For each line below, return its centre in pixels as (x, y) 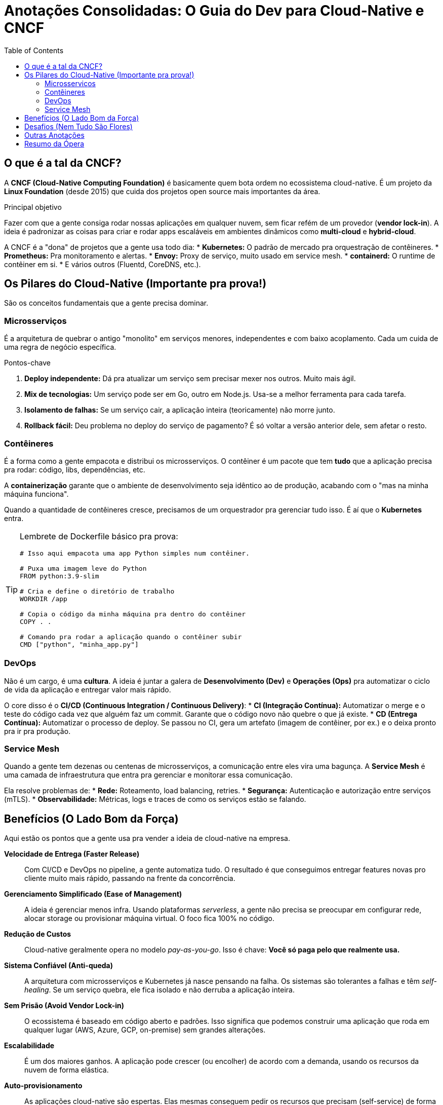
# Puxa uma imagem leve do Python (83, 568)
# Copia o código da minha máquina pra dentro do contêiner (133, 614)
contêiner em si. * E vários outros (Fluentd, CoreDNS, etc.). (103, 264)
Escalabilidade (29, 1046)
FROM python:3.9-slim (59, 576)
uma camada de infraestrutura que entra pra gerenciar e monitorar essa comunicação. (148, 775)
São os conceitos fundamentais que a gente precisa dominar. (106, 303)
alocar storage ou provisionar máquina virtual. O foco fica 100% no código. (149, 918)
